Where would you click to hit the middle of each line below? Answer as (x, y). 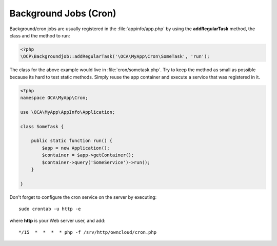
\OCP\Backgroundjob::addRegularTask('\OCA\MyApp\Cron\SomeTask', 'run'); (115, 57)
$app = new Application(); (76, 148)
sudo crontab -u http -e (50, 209)
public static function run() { (72, 141)
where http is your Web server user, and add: (57, 220)
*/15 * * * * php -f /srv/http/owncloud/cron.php (87, 232)
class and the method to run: (40, 35)
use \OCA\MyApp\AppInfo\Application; (68, 112)
